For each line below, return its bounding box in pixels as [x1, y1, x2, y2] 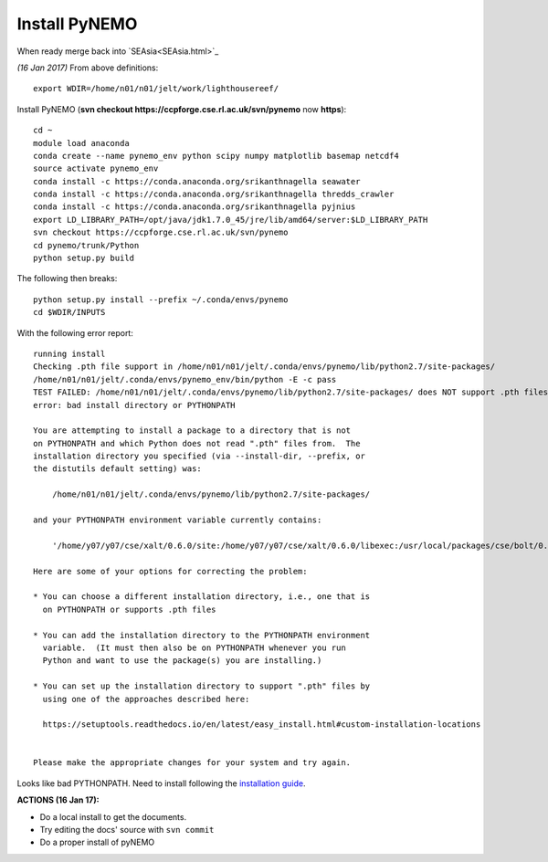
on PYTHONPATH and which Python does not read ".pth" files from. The [33, 438, 361, 448]
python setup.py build [33, 253, 135, 264]
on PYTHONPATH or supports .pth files [42, 604, 216, 615]
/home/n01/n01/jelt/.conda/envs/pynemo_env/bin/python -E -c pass [33, 374, 337, 384]
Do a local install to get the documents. [39, 811, 187, 822]
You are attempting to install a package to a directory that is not [33, 426, 352, 436]
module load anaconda [33, 138, 130, 148]
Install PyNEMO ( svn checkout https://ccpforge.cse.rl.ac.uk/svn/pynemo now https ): [16, 103, 347, 114]
